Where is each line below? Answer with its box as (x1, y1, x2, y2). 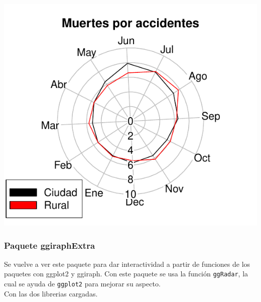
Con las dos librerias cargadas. (4, 288, 98, 298)
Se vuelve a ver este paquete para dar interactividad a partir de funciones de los (4, 258, 250, 269)
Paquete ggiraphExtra (4, 239, 95, 251)
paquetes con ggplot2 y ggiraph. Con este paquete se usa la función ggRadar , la (4, 268, 248, 279)
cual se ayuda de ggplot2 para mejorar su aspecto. (4, 278, 161, 289)
